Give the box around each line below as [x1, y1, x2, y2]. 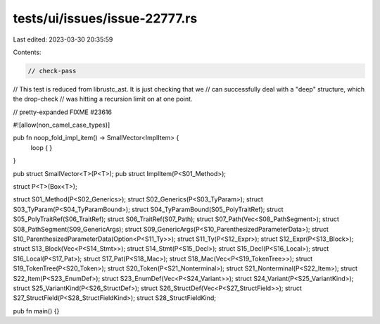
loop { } [30, 143, 53, 151]
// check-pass [27, 67, 77, 75]
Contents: [13, 48, 42, 56]
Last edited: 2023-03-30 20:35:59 [13, 35, 113, 44]
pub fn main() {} [13, 306, 60, 315]
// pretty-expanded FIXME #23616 [13, 108, 113, 116]
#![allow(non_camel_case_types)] [13, 120, 110, 130]
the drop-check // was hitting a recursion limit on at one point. [13, 95, 193, 104]
